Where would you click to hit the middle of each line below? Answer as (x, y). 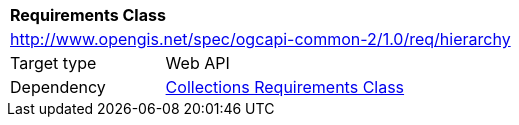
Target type (53, 63)
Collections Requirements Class (285, 87)
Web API (197, 63)
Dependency (58, 87)
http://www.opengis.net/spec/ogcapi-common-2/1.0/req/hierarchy (260, 39)
